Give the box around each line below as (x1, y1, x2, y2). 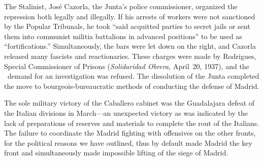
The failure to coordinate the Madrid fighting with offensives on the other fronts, (4, 127, 256, 138)
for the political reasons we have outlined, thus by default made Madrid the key (4, 137, 252, 148)
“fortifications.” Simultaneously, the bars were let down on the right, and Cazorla (4, 41, 256, 51)
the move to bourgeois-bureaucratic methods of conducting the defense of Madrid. (4, 80, 259, 91)
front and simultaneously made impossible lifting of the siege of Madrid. (4, 147, 228, 158)
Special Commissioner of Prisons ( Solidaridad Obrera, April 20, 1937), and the (4, 60, 249, 71)
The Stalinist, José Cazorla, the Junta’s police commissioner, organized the (4, 1, 238, 11)
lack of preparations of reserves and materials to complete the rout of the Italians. (4, 117, 259, 128)
